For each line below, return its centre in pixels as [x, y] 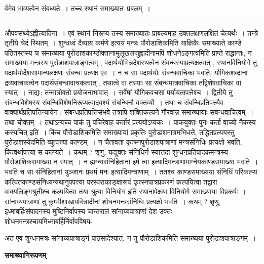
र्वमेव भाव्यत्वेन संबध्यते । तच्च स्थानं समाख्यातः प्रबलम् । [78, 8]
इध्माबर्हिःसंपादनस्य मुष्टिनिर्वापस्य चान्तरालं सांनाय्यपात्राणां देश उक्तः [88, 211]
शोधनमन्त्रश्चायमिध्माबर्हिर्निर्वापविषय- [49, 221]
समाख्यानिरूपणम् [26, 255]
